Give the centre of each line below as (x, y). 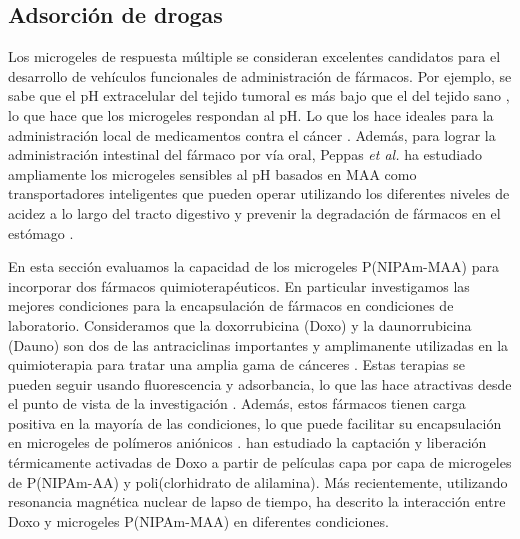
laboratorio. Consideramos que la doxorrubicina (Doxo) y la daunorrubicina (240, 324)
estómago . (41, 232)
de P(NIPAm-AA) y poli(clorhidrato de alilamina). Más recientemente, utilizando (258, 481)
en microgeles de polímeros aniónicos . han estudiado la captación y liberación (247, 442)
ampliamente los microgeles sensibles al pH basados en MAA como (212, 173)
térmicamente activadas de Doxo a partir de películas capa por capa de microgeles (260, 462)
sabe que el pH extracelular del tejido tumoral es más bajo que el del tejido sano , (259, 95)
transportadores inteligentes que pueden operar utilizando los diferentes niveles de (259, 193)
